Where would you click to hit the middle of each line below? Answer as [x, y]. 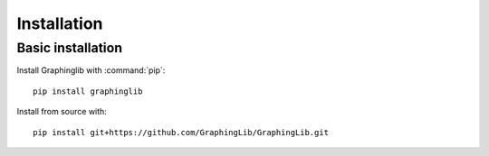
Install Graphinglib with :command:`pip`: [91, 70]
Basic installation [69, 48]
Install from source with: [62, 112]
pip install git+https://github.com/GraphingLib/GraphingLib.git [181, 132]
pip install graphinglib [88, 91]
